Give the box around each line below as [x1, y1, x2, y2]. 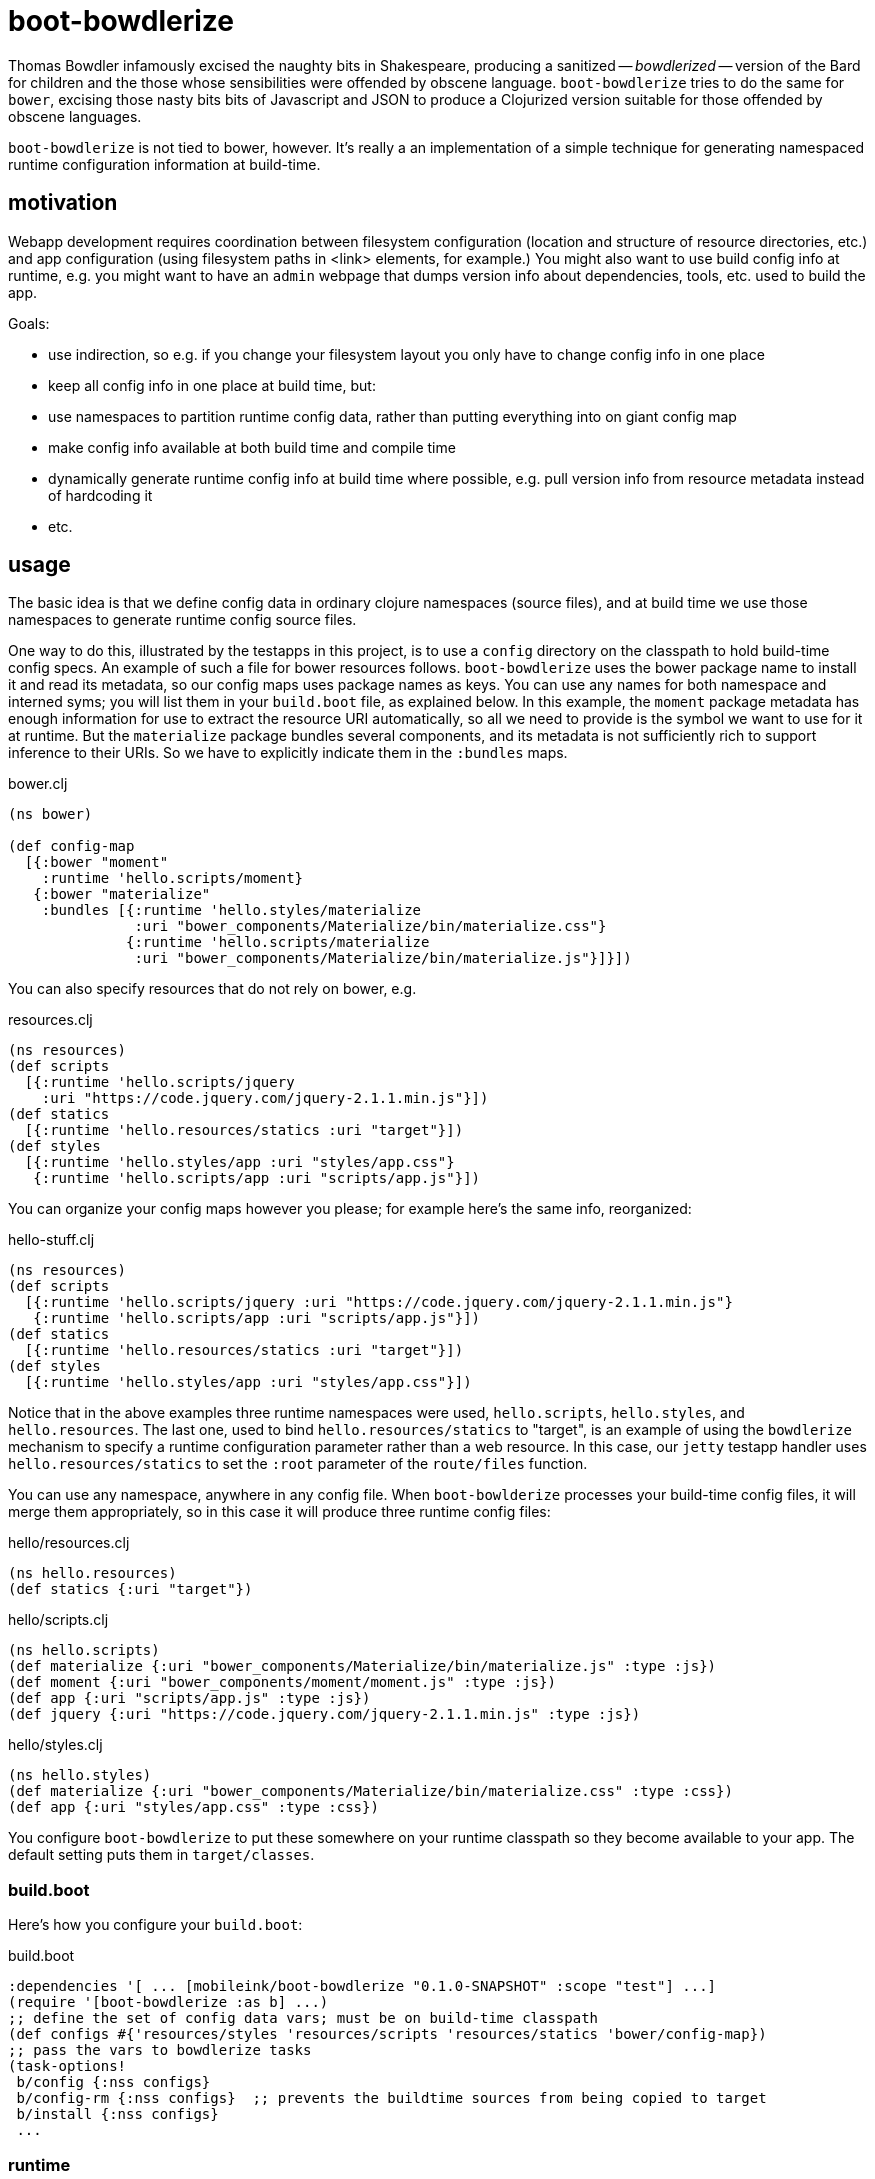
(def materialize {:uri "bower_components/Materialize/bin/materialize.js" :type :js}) [8, 1658, 717, 1675]
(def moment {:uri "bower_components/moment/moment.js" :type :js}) [8, 1674, 556, 1691]
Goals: [8, 314, 50, 332]
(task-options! [8, 2058, 127, 2075]
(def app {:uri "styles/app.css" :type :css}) [8, 1799, 379, 1816]
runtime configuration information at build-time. [8, 155, 321, 173]
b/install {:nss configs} [16, 2106, 219, 2123]
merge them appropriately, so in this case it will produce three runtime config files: [8, 1503, 551, 1521]
